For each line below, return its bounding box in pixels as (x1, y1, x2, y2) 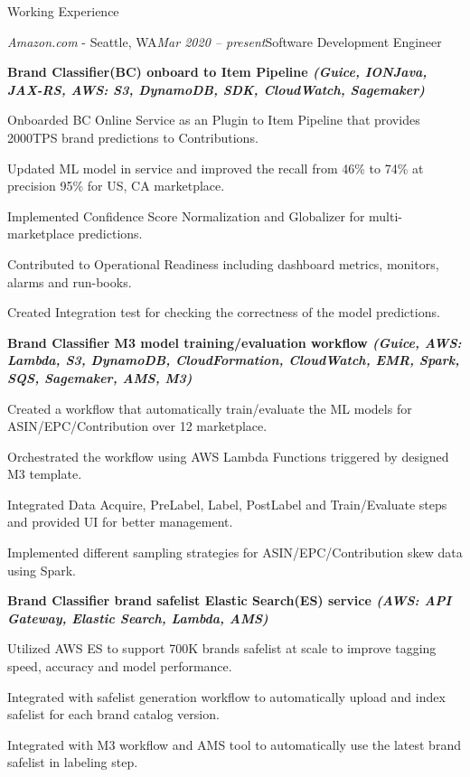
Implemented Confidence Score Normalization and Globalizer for (7, 206, 365, 225)
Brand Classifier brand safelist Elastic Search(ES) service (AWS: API (7, 591, 452, 610)
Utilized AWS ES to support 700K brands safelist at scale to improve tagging (7, 639, 437, 658)
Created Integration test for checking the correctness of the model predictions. (7, 303, 440, 322)
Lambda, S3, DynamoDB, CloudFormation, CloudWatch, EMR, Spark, (7, 351, 460, 370)
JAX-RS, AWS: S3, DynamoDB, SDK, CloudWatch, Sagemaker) (7, 80, 425, 98)
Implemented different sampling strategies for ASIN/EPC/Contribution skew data (7, 543, 463, 562)
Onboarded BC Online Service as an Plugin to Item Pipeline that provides (7, 110, 420, 129)
